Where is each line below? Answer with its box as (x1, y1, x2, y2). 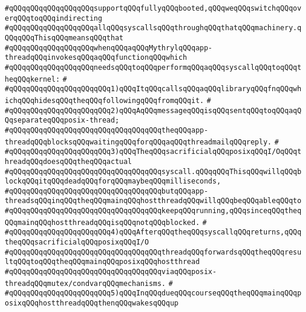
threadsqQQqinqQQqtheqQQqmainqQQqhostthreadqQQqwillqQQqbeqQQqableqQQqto (5, 197, 302, 205)
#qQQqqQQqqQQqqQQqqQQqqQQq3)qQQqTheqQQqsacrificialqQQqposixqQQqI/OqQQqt (5, 147, 302, 156)
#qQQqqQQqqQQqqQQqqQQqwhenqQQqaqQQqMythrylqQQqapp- (5, 43, 212, 52)
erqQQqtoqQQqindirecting (5, 14, 102, 22)
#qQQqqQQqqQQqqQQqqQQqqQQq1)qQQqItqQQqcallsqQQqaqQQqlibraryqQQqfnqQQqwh (5, 85, 302, 94)
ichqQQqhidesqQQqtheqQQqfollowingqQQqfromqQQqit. (5, 96, 204, 105)
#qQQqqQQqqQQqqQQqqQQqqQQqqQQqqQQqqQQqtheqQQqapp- (5, 126, 208, 134)
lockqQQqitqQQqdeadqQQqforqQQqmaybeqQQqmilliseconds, (5, 177, 221, 186)
